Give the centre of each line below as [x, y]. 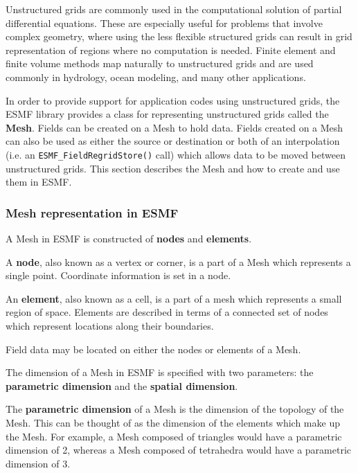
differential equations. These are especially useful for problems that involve [164, 23]
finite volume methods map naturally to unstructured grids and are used [160, 63]
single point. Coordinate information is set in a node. [118, 275]
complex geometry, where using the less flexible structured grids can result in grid [179, 36]
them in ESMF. [39, 182]
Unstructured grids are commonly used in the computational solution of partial [174, 9]
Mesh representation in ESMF [92, 212]
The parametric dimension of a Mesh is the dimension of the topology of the [175, 409]
